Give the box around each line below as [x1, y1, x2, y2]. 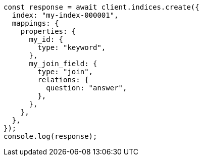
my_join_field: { [29, 60, 97, 68]
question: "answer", [46, 84, 127, 92]
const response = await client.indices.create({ [4, 3, 199, 11]
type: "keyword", [37, 43, 106, 51]
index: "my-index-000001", [12, 11, 119, 19]
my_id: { [29, 35, 64, 43]
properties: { [20, 27, 76, 35]
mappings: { [12, 19, 59, 27]
